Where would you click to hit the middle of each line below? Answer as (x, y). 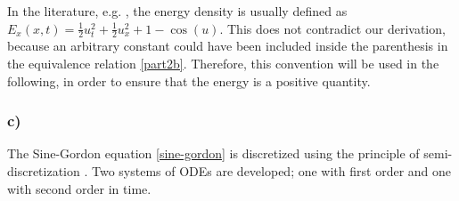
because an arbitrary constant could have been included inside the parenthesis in (228, 46)
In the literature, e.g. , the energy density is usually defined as (177, 11)
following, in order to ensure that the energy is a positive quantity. (189, 80)
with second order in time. (79, 188)
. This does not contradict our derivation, (332, 28)
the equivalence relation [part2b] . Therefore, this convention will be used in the (223, 64)
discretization (44, 171)
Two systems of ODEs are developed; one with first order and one (272, 171)
